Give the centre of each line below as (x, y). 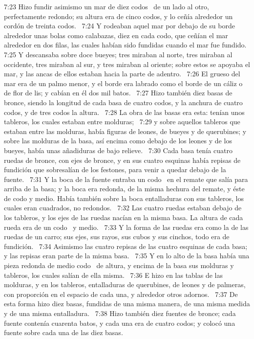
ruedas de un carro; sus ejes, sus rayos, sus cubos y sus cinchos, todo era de (117, 237)
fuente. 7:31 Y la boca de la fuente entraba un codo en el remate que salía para (126, 179)
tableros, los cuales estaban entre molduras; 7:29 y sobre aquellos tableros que (122, 122)
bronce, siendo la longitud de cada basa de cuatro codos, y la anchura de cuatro (123, 102)
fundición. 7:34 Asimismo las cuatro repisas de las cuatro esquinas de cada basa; (126, 246)
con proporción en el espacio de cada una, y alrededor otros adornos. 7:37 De (121, 294)
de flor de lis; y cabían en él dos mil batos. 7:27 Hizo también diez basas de (118, 93)
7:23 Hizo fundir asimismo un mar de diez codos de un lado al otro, (106, 6)
